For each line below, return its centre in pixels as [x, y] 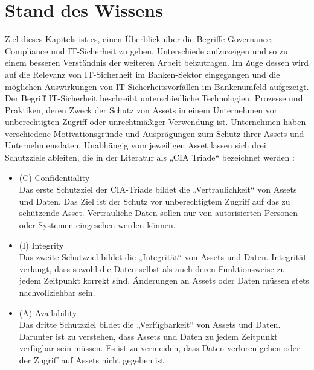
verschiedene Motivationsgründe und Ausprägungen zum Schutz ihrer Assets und [155, 133]
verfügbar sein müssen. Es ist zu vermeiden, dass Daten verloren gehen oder [159, 348]
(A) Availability [48, 312]
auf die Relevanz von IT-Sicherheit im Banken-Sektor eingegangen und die [143, 74]
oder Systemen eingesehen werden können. [97, 225]
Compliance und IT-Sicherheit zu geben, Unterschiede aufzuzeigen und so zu [146, 50]
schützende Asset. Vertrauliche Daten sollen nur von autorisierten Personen [158, 213]
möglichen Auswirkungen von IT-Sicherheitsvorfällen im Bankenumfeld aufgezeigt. [157, 86]
